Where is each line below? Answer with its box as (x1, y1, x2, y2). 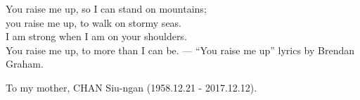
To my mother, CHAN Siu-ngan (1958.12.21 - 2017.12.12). (6, 80, 257, 94)
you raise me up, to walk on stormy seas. (6, 15, 182, 30)
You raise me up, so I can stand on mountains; (6, 1, 207, 15)
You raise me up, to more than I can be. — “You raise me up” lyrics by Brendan (6, 42, 355, 57)
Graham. (6, 56, 44, 71)
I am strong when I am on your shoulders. (6, 29, 187, 44)
